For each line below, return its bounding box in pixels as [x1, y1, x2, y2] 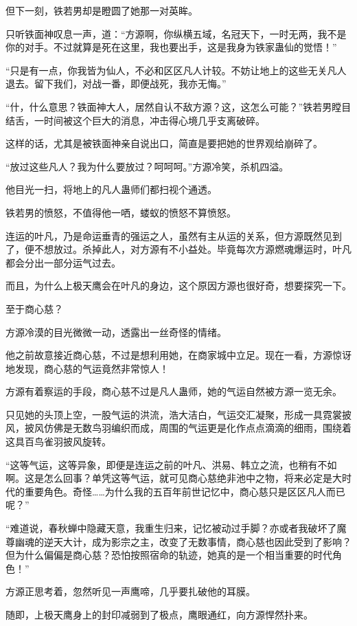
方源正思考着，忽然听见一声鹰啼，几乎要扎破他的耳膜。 [5, 584, 255, 599]
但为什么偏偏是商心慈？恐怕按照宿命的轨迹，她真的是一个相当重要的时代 [5, 548, 332, 562]
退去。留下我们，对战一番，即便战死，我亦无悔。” [5, 76, 227, 91]
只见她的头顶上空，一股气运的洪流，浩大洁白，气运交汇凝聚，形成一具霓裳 [5, 407, 342, 421]
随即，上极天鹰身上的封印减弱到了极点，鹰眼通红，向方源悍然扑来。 [5, 607, 313, 621]
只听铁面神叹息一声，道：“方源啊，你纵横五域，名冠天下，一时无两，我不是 [5, 26, 347, 41]
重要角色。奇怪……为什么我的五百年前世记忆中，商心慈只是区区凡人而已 [24, 484, 345, 498]
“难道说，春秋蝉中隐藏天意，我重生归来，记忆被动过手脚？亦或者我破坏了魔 [5, 521, 347, 535]
